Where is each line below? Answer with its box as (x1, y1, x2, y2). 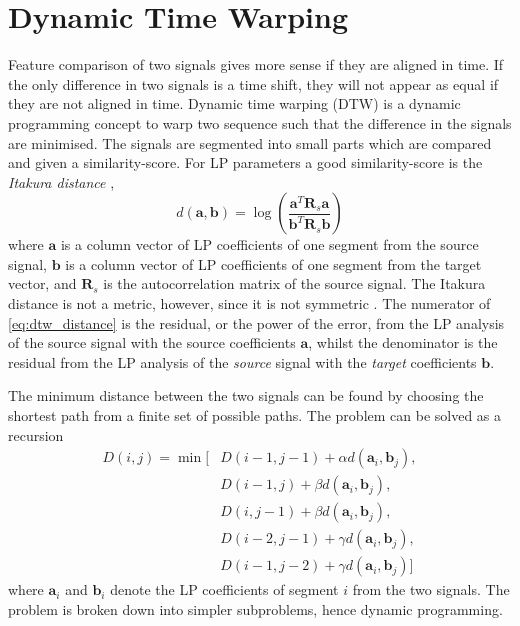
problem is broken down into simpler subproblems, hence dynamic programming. (8, 598, 503, 619)
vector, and (8, 273, 77, 294)
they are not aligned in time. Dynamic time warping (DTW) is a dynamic (8, 93, 461, 114)
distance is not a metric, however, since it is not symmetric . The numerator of (8, 293, 491, 314)
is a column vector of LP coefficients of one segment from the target (65, 253, 482, 274)
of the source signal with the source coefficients (8, 332, 296, 353)
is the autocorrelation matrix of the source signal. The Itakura (103, 273, 486, 294)
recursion (8, 424, 64, 445)
